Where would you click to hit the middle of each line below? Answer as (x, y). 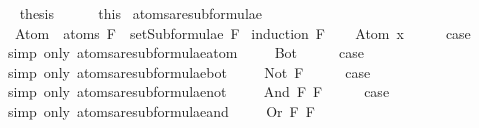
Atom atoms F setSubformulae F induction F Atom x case (242, 32)
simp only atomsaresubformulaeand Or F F (161, 110)
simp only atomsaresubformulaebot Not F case (189, 71)
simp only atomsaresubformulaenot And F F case (198, 91)
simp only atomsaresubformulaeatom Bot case (185, 52)
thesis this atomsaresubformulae (141, 13)
